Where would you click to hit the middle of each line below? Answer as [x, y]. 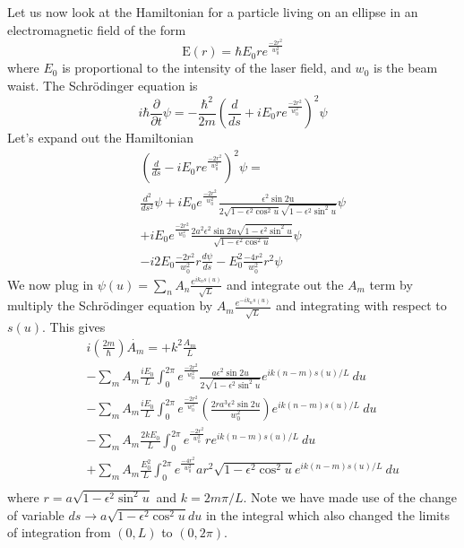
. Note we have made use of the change [350, 496]
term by [391, 284]
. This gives [74, 327]
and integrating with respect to [361, 305]
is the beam [405, 68]
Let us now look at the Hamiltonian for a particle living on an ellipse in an [213, 12]
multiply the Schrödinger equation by [110, 305]
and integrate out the [285, 284]
